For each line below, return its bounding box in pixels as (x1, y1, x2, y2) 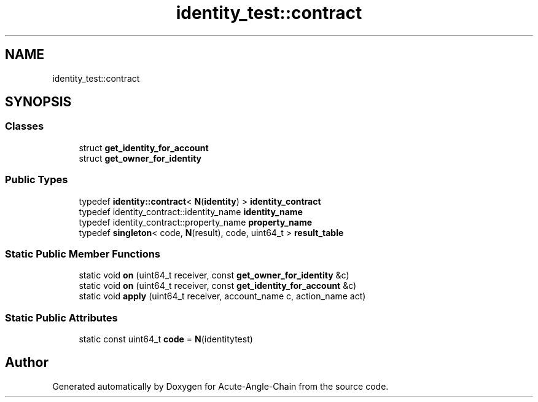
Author (5, 355, 49, 371)
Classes (5, 120, 44, 133)
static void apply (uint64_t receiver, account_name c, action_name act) (79, 291, 366, 302)
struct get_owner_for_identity (79, 152, 202, 164)
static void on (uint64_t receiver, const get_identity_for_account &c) (79, 280, 357, 291)
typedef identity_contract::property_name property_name (79, 216, 313, 227)
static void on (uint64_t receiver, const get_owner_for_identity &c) (79, 270, 349, 281)
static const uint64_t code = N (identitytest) (79, 334, 253, 345)
